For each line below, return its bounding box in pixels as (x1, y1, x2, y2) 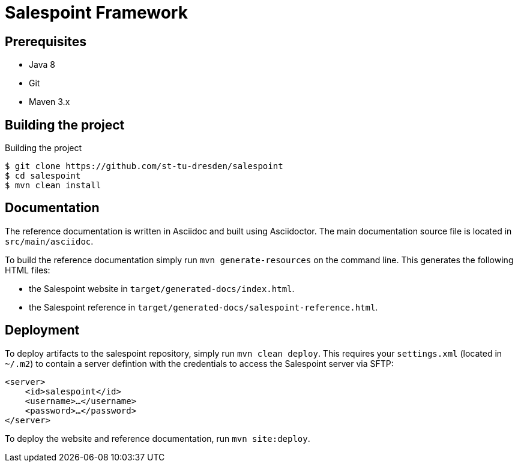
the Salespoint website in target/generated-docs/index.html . (29, 283, 295, 294)
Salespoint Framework (5, 2, 188, 23)
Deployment (5, 323, 80, 338)
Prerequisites (5, 34, 86, 49)
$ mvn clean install (5, 180, 101, 191)
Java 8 (29, 59, 55, 70)
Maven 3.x (29, 97, 70, 107)
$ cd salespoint (5, 171, 81, 181)
